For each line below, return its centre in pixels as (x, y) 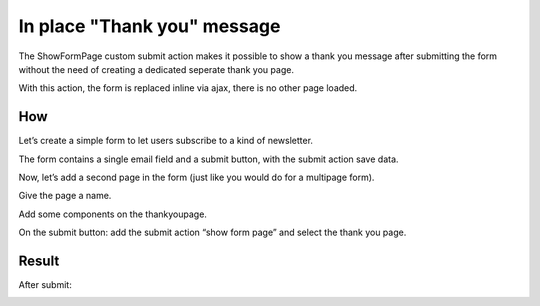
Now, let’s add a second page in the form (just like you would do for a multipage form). (196, 177)
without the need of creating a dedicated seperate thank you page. (156, 69)
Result (39, 261)
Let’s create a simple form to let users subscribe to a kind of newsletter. (166, 141)
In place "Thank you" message (149, 26)
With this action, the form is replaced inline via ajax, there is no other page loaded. (188, 88)
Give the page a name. (65, 196)
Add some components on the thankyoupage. (112, 214)
